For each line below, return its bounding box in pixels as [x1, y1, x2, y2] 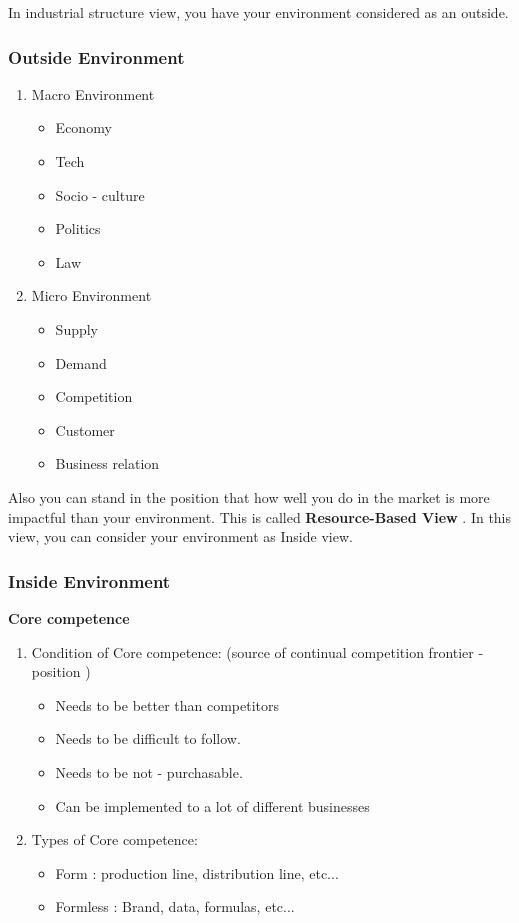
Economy [55, 117, 112, 138]
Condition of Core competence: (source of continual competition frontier [31, 641, 474, 662]
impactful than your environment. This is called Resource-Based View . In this [8, 506, 512, 527]
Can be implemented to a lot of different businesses [55, 795, 370, 816]
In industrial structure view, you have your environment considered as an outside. [8, 2, 509, 22]
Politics [55, 218, 101, 239]
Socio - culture [55, 184, 145, 205]
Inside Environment [8, 568, 171, 593]
